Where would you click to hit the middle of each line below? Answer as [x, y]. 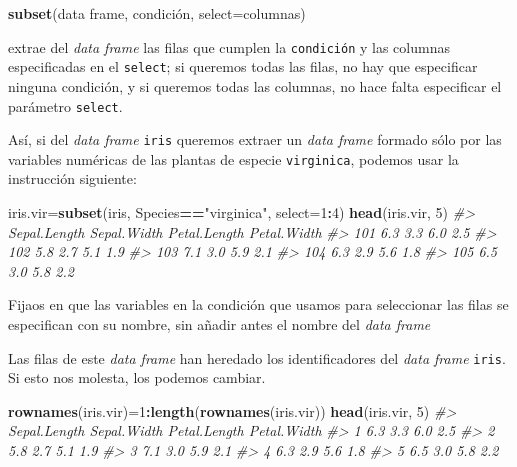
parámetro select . [65, 105]
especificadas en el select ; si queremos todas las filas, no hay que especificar [243, 66]
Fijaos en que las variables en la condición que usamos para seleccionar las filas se [258, 304]
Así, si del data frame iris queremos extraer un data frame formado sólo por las [255, 139]
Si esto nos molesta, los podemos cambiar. [137, 377]
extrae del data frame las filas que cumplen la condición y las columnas [229, 46]
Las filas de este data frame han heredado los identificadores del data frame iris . [257, 357]
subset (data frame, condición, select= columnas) [157, 13]
